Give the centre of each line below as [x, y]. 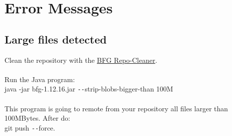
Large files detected [56, 39]
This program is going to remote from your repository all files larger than [116, 108]
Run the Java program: [40, 79]
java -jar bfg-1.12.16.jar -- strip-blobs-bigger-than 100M [89, 89]
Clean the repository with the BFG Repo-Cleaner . [81, 60]
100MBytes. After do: [38, 118]
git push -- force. [30, 127]
